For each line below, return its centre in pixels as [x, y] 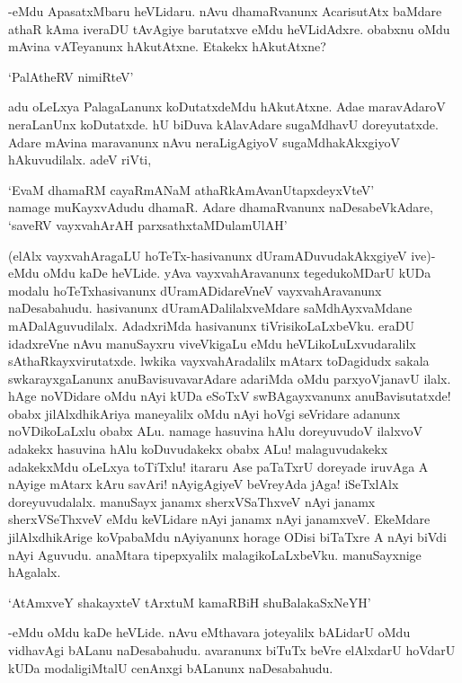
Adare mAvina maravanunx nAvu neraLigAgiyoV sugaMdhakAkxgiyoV [204, 142]
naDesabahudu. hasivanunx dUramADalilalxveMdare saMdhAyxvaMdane [210, 308]
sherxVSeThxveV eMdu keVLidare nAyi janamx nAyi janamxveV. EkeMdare [219, 519]
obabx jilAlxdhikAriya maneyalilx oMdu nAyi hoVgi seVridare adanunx [204, 413]
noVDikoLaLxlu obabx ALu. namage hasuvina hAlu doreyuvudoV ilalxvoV [216, 431]
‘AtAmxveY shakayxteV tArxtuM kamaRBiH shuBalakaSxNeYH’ [190, 602]
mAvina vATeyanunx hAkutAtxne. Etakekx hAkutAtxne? [167, 46]
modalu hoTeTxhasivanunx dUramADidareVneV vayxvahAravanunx [195, 290]
